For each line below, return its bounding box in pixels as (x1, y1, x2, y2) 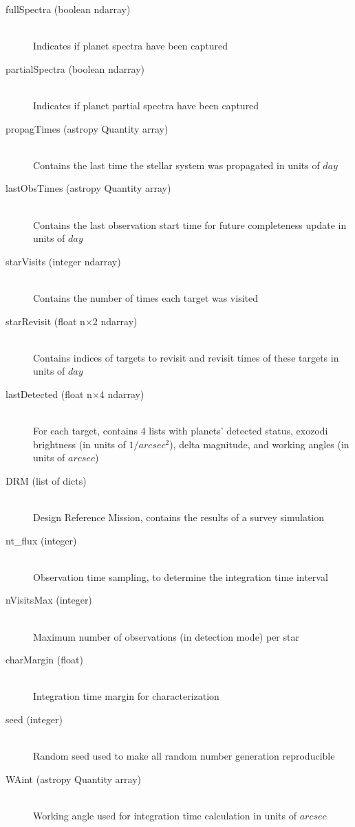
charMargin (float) (6, 652, 83, 667)
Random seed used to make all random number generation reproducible (33, 749, 335, 763)
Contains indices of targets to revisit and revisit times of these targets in (33, 350, 339, 364)
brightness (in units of (33, 437, 126, 451)
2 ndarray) (92, 313, 138, 328)
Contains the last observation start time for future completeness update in (33, 217, 347, 232)
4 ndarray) (99, 386, 144, 401)
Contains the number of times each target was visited (33, 290, 259, 305)
